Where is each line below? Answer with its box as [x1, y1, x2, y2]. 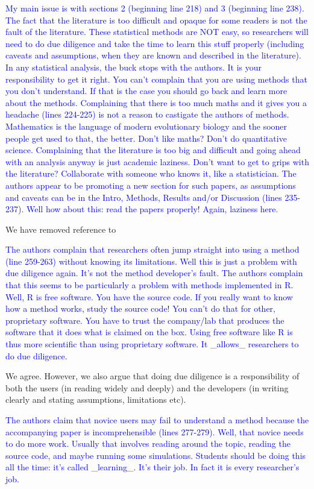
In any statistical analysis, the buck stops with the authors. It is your [5, 60, 262, 73]
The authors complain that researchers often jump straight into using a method [5, 243, 300, 256]
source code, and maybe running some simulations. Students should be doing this [5, 449, 306, 461]
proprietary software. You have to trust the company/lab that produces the [5, 314, 284, 326]
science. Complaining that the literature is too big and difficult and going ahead [5, 144, 301, 156]
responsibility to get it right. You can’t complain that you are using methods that [5, 72, 307, 85]
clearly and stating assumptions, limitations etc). [5, 393, 186, 406]
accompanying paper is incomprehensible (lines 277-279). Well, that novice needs [5, 425, 304, 438]
